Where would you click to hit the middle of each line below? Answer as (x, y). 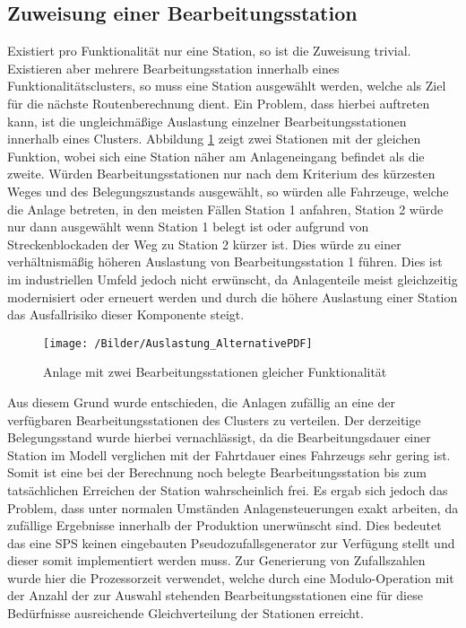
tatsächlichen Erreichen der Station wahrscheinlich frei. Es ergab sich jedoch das (228, 489)
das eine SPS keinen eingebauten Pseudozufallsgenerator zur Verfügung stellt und (231, 542)
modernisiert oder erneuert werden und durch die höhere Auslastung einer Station (233, 297)
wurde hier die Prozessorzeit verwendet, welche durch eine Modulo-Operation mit (231, 577)
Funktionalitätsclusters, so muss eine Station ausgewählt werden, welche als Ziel (227, 86)
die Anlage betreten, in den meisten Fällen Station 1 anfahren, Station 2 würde (225, 209)
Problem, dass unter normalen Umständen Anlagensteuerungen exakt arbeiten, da (233, 507)
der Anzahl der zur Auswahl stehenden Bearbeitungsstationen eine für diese (215, 595)
